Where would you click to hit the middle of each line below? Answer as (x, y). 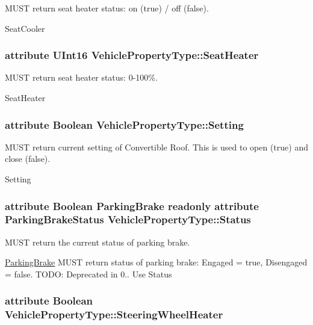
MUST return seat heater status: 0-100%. (81, 77)
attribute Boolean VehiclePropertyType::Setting (124, 124)
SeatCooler (25, 28)
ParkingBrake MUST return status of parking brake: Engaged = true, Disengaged (156, 262)
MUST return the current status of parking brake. (98, 242)
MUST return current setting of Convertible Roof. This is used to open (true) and (156, 147)
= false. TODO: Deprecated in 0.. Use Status (88, 274)
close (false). (28, 159)
